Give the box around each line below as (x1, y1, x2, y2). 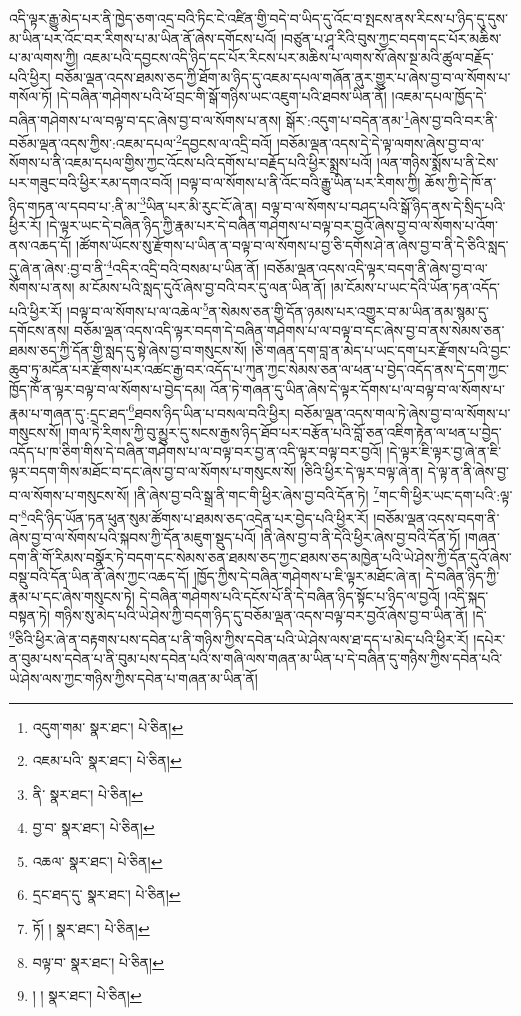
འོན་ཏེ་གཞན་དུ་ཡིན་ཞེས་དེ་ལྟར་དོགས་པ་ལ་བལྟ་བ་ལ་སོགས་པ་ (210, 378, 505, 399)
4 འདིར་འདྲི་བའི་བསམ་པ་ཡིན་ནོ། (106, 255, 260, 278)
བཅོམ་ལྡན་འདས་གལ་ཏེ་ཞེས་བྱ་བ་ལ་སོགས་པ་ (294, 402, 511, 423)
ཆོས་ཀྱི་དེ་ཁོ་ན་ (425, 172, 497, 193)
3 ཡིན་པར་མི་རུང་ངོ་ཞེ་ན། (139, 192, 258, 216)
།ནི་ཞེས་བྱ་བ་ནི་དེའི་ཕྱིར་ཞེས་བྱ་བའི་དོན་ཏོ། (260, 527, 461, 548)
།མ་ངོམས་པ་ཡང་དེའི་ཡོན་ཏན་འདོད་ (330, 277, 501, 298)
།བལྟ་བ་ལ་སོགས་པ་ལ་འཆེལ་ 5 (66, 297, 209, 321)
